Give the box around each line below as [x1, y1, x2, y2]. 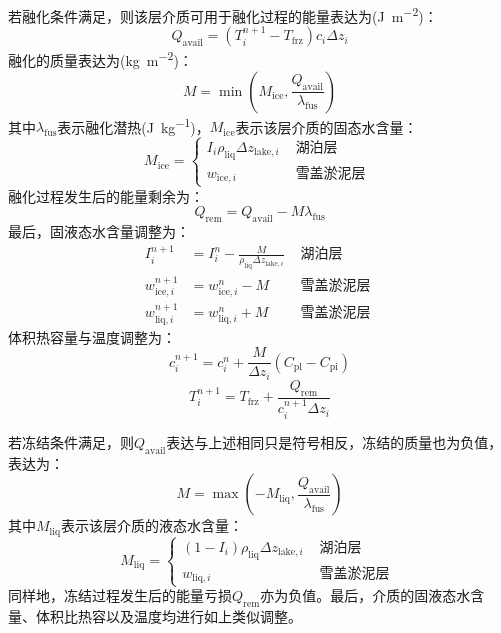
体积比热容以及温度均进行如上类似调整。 [35, 606, 302, 627]
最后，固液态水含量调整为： [8, 220, 190, 241]
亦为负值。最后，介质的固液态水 [260, 585, 471, 606]
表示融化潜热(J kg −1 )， [57, 113, 210, 137]
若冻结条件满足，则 [8, 431, 134, 452]
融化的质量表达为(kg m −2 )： [8, 47, 193, 70]
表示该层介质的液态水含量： [61, 515, 244, 536]
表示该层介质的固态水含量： [235, 116, 418, 137]
